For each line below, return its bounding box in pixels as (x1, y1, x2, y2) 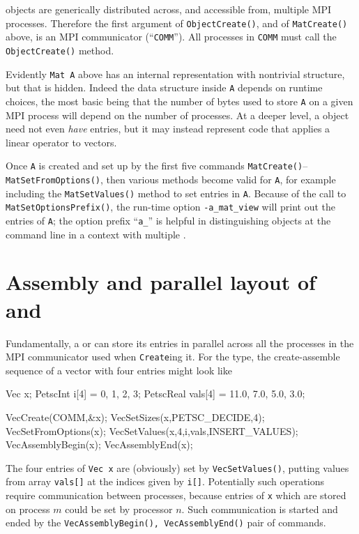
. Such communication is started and (181, 501, 338, 516)
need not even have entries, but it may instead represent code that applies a (6, 121, 330, 136)
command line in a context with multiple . (6, 227, 186, 241)
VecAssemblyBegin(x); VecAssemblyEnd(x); (6, 437, 193, 452)
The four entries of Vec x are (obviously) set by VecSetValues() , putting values (6, 460, 349, 475)
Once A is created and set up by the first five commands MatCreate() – (6, 158, 308, 173)
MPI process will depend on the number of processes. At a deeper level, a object (6, 107, 349, 122)
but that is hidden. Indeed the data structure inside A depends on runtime (6, 80, 323, 95)
